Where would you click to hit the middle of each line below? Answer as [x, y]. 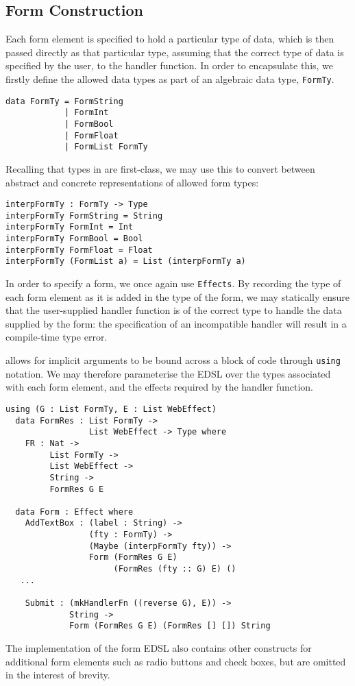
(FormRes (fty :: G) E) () [175, 569]
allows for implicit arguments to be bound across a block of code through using [173, 360]
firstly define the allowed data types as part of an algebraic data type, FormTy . [170, 78]
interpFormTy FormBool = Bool [74, 239]
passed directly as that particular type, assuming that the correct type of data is [175, 52]
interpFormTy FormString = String [84, 216]
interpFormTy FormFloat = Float [79, 250]
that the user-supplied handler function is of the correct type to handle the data [174, 310]
